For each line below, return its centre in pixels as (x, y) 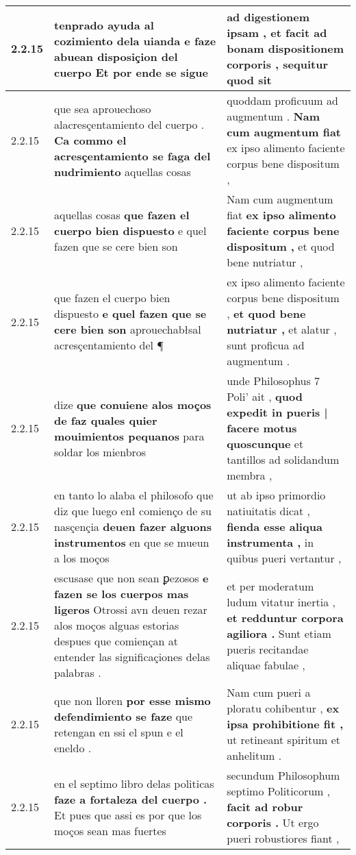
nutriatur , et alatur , (282, 329)
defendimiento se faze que (124, 716)
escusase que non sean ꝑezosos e (131, 578)
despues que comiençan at (116, 641)
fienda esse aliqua (275, 526)
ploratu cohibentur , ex (283, 708)
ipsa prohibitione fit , (285, 724)
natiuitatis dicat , (269, 511)
